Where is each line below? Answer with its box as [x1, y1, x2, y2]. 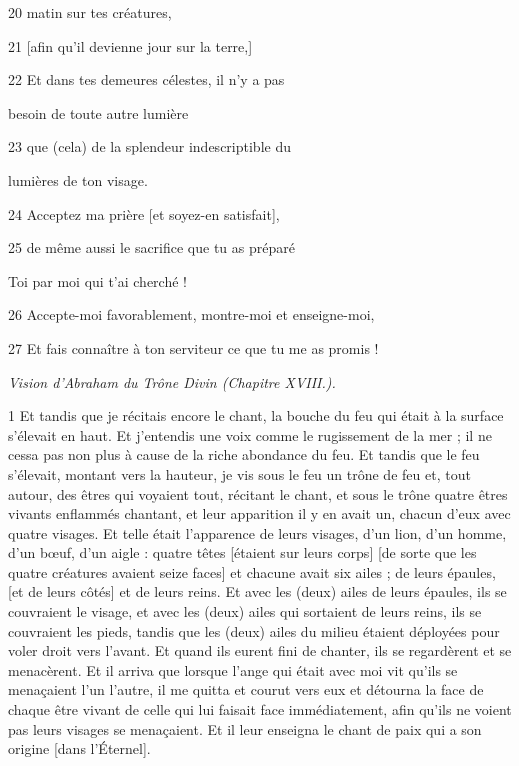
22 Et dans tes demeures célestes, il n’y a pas [8, 69, 285, 90]
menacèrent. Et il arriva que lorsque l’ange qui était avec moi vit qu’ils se [8, 659, 458, 680]
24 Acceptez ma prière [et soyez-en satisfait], [8, 203, 280, 224]
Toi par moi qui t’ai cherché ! [8, 270, 187, 291]
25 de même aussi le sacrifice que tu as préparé [8, 237, 295, 258]
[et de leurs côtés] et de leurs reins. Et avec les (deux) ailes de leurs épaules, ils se [8, 581, 507, 602]
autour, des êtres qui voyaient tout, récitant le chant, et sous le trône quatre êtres [8, 483, 508, 504]
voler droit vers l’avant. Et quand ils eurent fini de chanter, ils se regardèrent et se [8, 640, 512, 661]
